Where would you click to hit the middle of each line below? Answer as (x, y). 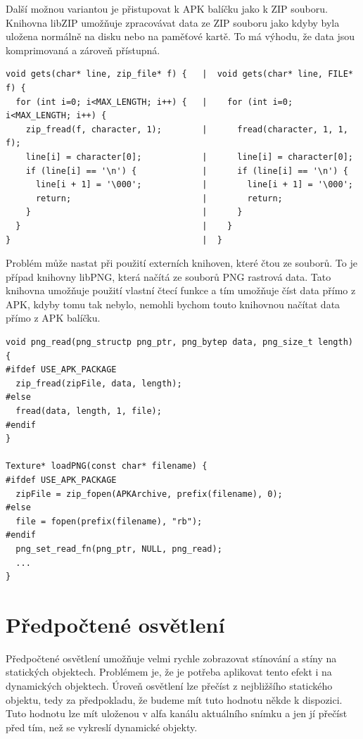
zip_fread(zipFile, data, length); (99, 383)
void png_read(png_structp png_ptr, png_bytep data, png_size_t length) (179, 342)
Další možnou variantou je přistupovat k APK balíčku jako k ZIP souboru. (167, 8)
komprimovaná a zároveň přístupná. (83, 50)
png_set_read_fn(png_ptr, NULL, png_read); (119, 549)
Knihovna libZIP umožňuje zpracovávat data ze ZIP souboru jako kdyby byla (173, 22)
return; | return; (159, 198)
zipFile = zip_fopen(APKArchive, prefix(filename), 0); (149, 494)
